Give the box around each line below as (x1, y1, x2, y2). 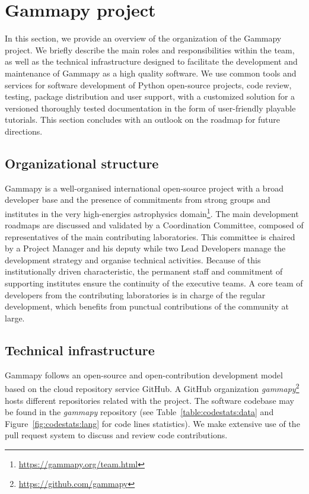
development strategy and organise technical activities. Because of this (5, 253, 261, 266)
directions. (5, 125, 43, 137)
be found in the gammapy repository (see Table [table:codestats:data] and (5, 406, 274, 418)
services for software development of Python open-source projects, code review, (5, 78, 292, 91)
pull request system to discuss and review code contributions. (5, 429, 228, 441)
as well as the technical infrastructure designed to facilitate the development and (5, 55, 298, 68)
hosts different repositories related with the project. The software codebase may (5, 394, 294, 406)
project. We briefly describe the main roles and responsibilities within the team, (5, 43, 295, 56)
